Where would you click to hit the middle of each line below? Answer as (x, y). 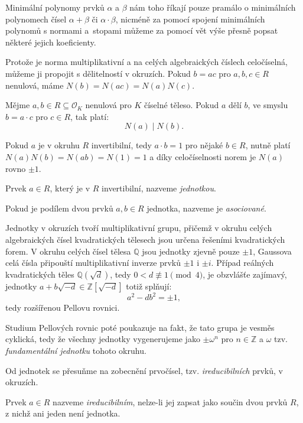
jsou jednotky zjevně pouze (191, 251)
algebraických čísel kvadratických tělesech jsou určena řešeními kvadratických (145, 239)
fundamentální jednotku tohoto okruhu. (76, 350)
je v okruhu (59, 145)
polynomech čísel (36, 19)
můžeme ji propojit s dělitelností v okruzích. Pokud (98, 73)
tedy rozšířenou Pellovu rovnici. (63, 308)
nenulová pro (108, 105)
